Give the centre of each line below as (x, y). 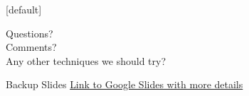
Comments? (31, 47)
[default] (24, 9)
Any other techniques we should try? (86, 60)
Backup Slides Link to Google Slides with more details (124, 84)
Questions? (30, 33)
